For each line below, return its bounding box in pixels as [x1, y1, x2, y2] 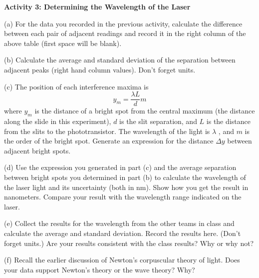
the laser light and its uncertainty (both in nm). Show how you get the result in [4, 181, 249, 192]
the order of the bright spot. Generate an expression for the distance [4, 135, 214, 146]
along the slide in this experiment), [4, 116, 111, 126]
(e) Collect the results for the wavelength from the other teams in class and [4, 218, 235, 228]
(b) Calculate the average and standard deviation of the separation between [4, 54, 236, 65]
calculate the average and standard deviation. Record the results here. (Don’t [4, 227, 241, 238]
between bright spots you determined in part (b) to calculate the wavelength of [4, 171, 246, 182]
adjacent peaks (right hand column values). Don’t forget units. [4, 64, 196, 74]
